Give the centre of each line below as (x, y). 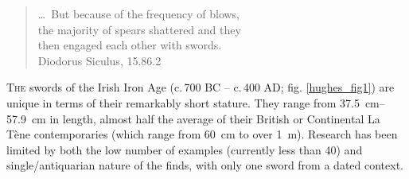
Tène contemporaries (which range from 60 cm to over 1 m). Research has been (202, 134)
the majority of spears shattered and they (139, 29)
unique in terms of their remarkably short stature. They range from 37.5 (183, 102)
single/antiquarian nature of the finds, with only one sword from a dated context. (205, 165)
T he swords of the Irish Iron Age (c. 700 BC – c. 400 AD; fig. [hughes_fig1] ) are (201, 87)
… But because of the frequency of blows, (138, 14)
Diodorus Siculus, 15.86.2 (99, 60)
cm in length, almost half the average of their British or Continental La (206, 118)
